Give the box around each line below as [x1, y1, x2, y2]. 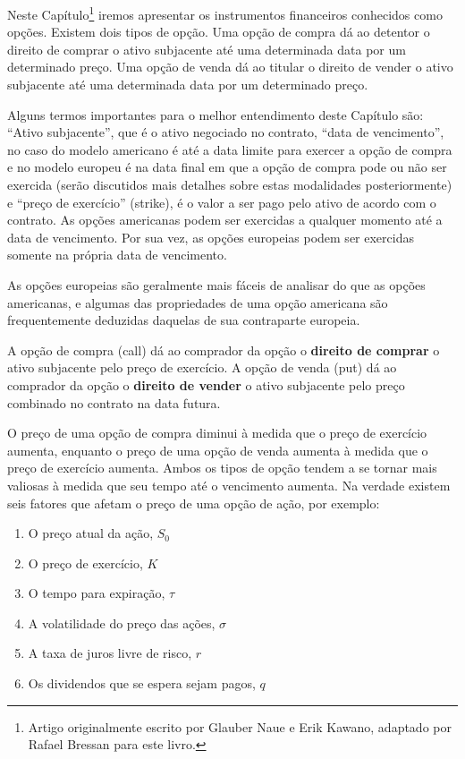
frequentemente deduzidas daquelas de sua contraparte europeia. [7, 311, 360, 329]
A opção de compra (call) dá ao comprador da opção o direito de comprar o [7, 340, 440, 359]
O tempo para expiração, [28, 584, 165, 602]
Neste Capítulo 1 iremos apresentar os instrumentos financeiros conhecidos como [7, 3, 443, 23]
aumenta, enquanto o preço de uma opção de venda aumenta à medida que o [7, 440, 428, 459]
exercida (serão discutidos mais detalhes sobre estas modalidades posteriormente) [7, 175, 452, 193]
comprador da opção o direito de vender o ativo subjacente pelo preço [7, 375, 405, 394]
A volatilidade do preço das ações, [28, 613, 216, 632]
